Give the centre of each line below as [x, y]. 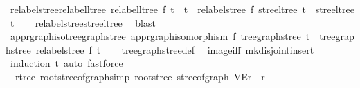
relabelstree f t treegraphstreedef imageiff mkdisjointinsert [175, 49]
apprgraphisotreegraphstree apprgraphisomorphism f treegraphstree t [160, 36]
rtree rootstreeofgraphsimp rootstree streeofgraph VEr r [140, 76]
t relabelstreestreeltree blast [83, 22]
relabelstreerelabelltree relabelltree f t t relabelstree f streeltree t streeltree [182, 9]
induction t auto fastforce [66, 63]
